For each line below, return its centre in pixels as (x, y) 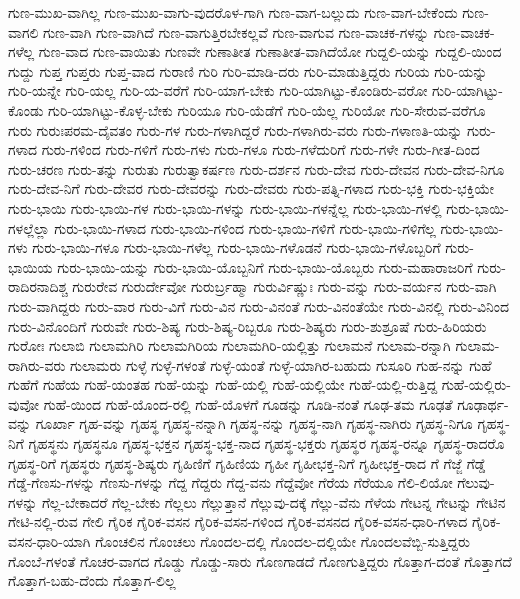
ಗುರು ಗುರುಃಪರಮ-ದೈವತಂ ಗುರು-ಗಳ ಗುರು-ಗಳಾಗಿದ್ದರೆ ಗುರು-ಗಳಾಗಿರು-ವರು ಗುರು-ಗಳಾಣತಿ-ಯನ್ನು (235, 129)
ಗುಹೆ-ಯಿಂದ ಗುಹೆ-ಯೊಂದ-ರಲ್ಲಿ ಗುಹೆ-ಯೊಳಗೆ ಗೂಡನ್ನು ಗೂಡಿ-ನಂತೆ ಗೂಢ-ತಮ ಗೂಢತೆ (248, 403)
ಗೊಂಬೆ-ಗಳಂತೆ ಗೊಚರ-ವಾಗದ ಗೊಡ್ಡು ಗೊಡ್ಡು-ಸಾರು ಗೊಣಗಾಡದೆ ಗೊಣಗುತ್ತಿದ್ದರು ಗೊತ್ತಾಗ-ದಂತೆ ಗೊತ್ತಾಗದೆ (260, 560)
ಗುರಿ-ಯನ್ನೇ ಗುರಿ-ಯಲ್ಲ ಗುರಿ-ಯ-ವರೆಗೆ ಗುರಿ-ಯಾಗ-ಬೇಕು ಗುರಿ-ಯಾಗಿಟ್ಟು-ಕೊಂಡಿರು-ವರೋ (218, 90)
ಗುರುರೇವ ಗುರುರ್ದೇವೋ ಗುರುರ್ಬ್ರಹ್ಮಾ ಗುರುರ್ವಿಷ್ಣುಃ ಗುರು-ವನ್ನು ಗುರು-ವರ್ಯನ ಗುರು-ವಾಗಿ (284, 286)
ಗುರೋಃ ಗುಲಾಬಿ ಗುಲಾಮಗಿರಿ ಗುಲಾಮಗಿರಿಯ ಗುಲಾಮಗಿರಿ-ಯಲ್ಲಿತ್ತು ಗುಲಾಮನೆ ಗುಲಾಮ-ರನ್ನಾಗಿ (229, 345)
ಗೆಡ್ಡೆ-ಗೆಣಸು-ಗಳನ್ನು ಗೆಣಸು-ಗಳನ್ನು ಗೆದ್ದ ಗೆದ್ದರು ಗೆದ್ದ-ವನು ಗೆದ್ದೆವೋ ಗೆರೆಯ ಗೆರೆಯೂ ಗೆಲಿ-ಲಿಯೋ (230, 482)
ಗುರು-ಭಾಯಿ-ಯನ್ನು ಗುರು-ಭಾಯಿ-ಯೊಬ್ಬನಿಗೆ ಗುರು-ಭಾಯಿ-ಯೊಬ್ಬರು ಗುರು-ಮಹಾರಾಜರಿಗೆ (265, 266)
